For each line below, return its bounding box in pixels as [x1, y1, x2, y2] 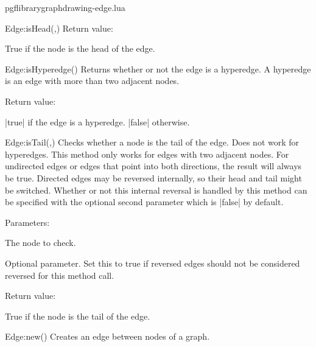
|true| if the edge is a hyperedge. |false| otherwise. [5, 115, 190, 128]
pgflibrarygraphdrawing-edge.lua [5, 1, 125, 13]
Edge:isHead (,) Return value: [5, 21, 113, 34]
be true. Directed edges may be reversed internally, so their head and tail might [5, 171, 302, 184]
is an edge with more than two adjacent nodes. [5, 74, 180, 87]
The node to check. [5, 236, 76, 249]
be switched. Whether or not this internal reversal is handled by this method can [5, 183, 307, 196]
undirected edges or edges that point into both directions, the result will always [5, 159, 302, 172]
